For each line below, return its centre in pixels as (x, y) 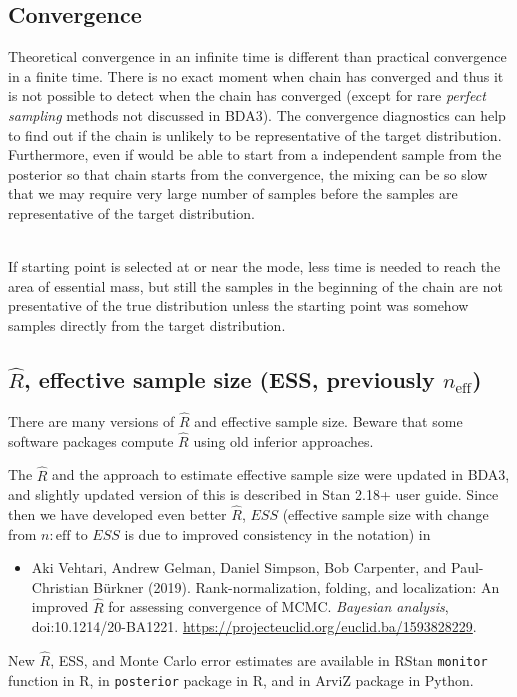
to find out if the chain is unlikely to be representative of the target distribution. (255, 134)
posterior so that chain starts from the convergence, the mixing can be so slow (248, 173)
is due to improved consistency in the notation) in (277, 533)
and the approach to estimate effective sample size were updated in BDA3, (281, 474)
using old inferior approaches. (283, 440)
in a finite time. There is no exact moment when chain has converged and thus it (256, 75)
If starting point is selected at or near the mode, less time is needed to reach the (254, 266)
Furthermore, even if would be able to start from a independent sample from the (255, 154)
